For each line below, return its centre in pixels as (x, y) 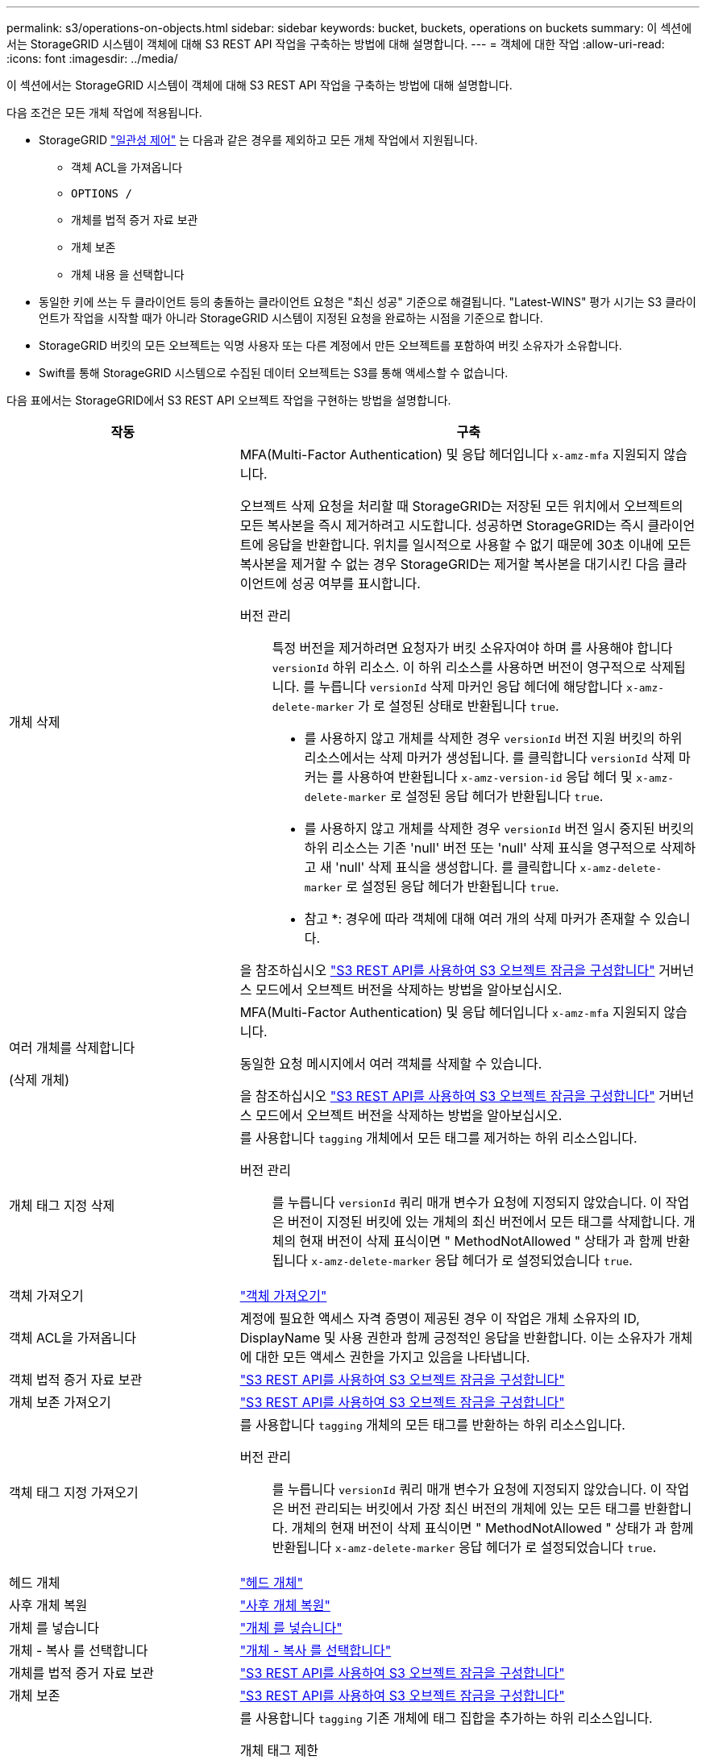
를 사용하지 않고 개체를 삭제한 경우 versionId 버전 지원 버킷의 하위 (493, 738)
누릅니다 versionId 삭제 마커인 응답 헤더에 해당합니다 (471, 687)
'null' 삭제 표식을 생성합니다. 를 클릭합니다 (456, 867)
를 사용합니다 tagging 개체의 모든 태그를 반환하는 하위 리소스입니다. (432, 1425)
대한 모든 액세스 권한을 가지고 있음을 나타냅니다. (392, 1357)
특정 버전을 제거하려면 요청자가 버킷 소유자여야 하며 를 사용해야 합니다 (472, 648)
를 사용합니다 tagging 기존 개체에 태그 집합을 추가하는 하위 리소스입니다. (446, 1718)
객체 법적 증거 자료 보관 (76, 1380)
